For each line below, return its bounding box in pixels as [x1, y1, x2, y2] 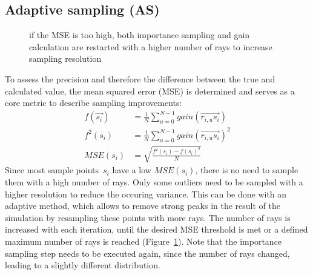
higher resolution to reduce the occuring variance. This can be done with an [5, 187, 287, 200]
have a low [112, 164, 151, 176]
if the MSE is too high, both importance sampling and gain [29, 28, 250, 41]
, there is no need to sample [195, 164, 298, 176]
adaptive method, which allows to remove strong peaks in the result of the [5, 199, 281, 212]
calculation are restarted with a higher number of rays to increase [29, 40, 272, 53]
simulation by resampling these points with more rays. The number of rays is [5, 211, 291, 224]
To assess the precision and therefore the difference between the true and [5, 72, 275, 85]
